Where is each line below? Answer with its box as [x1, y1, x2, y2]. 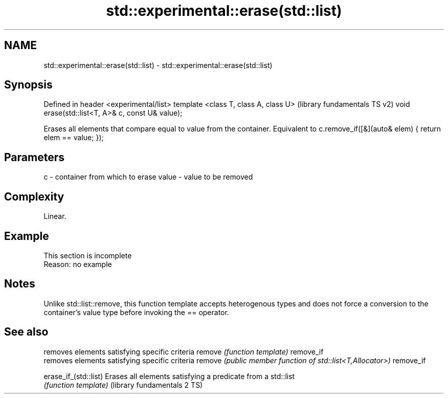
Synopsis [4, 78, 53, 92]
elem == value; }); [43, 133, 104, 142]
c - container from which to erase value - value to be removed [43, 172, 253, 182]
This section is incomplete [43, 251, 132, 260]
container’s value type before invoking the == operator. [43, 307, 229, 317]
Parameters [4, 150, 64, 164]
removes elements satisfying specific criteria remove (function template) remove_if [43, 347, 324, 356]
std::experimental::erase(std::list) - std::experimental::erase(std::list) [43, 60, 273, 70]
